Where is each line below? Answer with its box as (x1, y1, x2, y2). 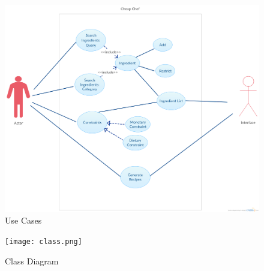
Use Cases (5, 214, 42, 227)
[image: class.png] (5, 237, 82, 246)
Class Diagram (5, 254, 59, 267)
